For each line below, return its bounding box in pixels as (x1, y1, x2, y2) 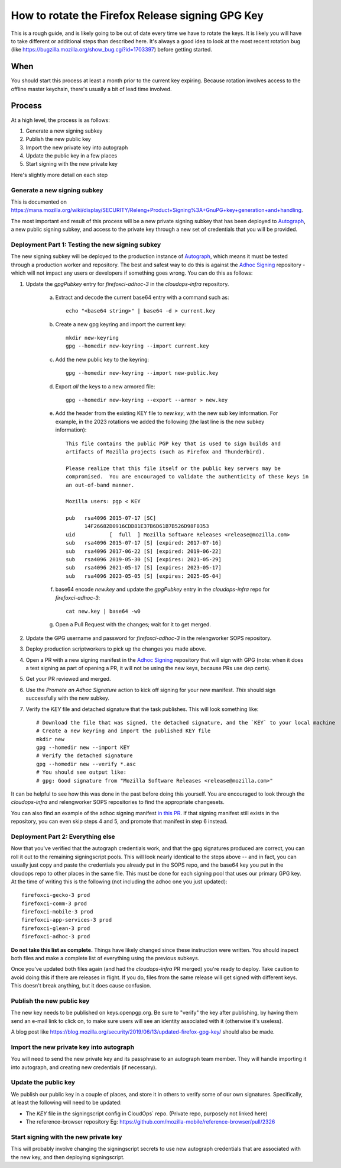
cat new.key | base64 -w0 (66, 608, 141, 614)
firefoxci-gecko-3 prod (21, 892, 90, 899)
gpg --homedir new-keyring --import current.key (66, 343, 209, 349)
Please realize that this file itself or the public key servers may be (66, 465, 281, 472)
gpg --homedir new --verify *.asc (36, 761, 136, 767)
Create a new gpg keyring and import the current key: (55, 320, 186, 328)
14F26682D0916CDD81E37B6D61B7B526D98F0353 (84, 523, 209, 530)
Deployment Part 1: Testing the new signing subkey (11, 240, 161, 249)
